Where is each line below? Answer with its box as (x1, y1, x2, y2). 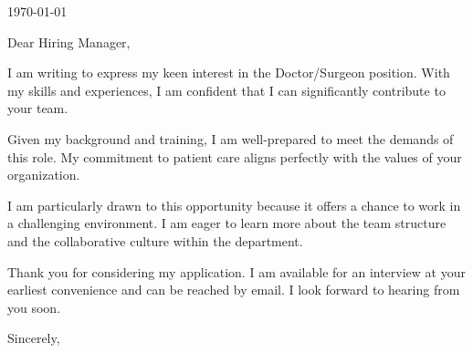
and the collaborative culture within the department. (7, 231, 303, 250)
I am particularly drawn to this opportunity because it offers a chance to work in (7, 195, 461, 214)
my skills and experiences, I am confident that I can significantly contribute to (7, 80, 446, 99)
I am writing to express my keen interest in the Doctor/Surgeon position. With (7, 63, 450, 82)
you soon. (7, 297, 61, 317)
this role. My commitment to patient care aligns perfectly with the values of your (7, 147, 462, 166)
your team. (7, 99, 68, 118)
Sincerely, (7, 328, 60, 348)
